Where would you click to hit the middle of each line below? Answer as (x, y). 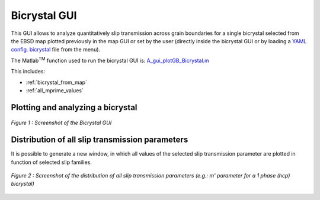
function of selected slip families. (51, 162)
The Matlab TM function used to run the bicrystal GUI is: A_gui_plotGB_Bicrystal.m (110, 60)
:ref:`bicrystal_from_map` (56, 82)
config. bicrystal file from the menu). (56, 50)
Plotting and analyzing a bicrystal (74, 107)
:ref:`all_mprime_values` (55, 90)
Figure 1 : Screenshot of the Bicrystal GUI (61, 123)
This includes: (28, 72)
